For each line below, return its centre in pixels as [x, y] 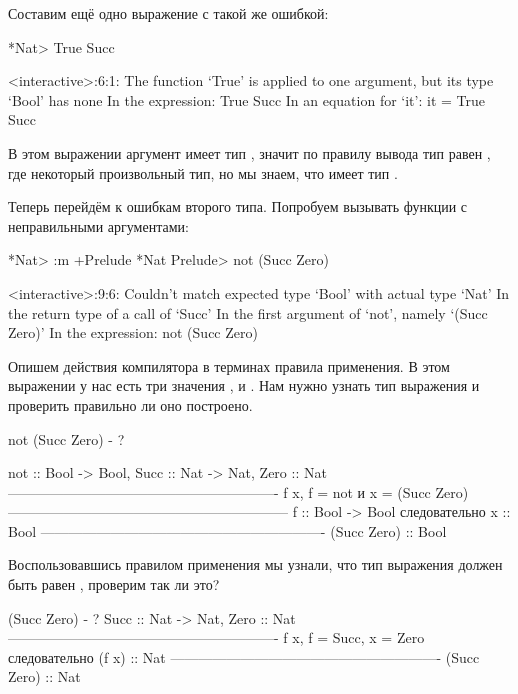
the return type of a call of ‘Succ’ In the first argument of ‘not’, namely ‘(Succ [248, 312]
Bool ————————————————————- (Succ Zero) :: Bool [227, 530]
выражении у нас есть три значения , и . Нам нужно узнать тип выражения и [244, 385]
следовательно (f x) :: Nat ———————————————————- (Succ [244, 656]
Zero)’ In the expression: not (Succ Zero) [133, 332]
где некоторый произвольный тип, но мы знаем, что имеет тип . [203, 172]
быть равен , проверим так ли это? [114, 584]
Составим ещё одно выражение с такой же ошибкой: [168, 13]
